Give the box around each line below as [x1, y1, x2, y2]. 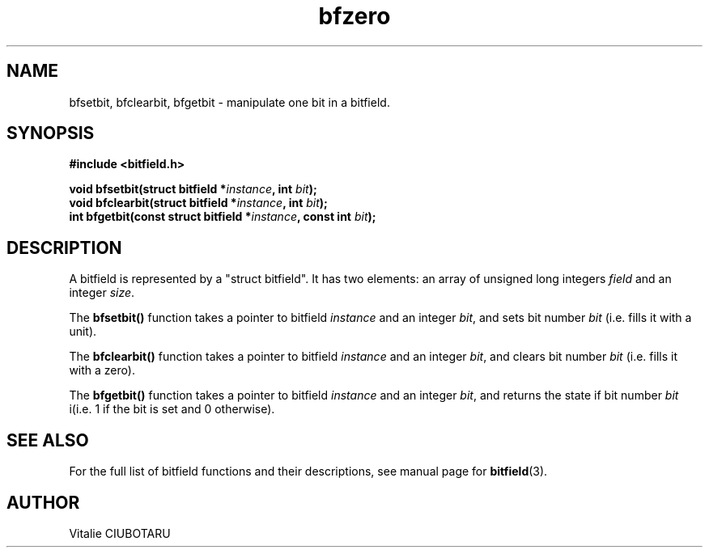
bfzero [318, 2, 391, 30]
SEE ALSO [6, 429, 89, 450]
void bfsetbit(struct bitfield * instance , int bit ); [69, 182, 317, 197]
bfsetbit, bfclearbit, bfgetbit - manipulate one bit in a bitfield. [69, 95, 390, 109]
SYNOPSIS [6, 123, 95, 144]
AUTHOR [6, 492, 80, 513]
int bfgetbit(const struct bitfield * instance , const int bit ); [69, 209, 376, 224]
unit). [69, 324, 97, 339]
